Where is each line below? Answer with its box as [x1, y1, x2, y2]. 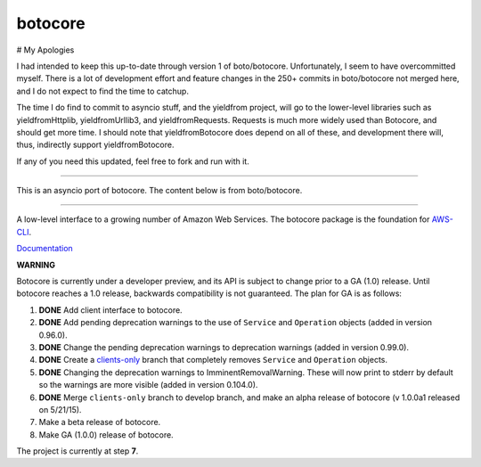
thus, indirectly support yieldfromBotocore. [16, 139, 175, 151]
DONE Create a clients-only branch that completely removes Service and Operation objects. [38, 355, 387, 365]
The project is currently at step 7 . [16, 446, 139, 456]
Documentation [16, 243, 73, 254]
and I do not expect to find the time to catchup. [16, 86, 189, 96]
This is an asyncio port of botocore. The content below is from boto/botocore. [16, 185, 303, 196]
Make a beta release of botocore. [38, 417, 161, 428]
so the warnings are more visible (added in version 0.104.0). [38, 380, 258, 390]
